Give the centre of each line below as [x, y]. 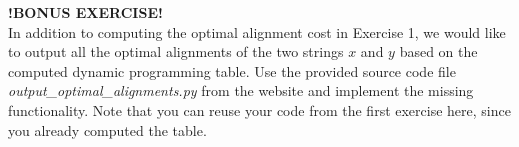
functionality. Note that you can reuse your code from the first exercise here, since [259, 109]
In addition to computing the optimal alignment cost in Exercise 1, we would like [257, 31]
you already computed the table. [107, 129]
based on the [438, 51]
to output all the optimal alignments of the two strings [176, 51]
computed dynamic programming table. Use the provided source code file [232, 70]
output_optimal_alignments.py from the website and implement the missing [241, 90]
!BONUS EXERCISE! [85, 12]
